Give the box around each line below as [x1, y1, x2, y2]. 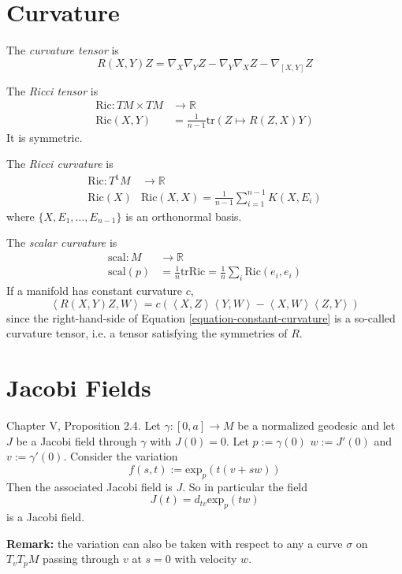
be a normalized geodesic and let [237, 417, 396, 434]
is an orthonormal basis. [125, 207, 242, 224]
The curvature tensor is [6, 42, 119, 58]
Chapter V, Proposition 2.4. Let [6, 417, 161, 434]
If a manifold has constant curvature [6, 282, 183, 299]
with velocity [174, 550, 237, 567]
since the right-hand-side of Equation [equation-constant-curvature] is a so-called [6, 309, 396, 326]
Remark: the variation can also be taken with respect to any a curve [6, 535, 343, 551]
